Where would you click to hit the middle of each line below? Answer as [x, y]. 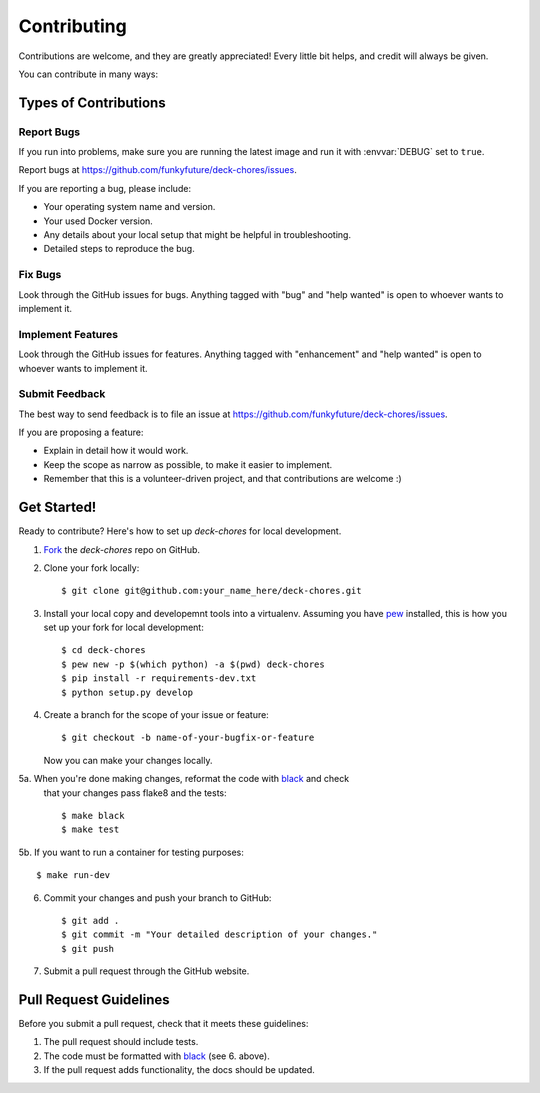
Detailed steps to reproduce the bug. [119, 249]
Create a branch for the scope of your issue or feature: [156, 715]
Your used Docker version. [98, 221]
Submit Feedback [62, 394]
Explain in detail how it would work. [116, 451]
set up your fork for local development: [123, 627]
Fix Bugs [40, 275]
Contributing [72, 26]
